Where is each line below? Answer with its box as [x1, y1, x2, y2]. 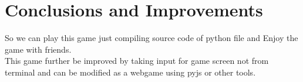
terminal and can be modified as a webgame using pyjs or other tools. [5, 66, 256, 78]
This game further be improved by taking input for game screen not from [5, 54, 269, 67]
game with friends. [5, 43, 72, 55]
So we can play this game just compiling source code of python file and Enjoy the [5, 32, 298, 44]
